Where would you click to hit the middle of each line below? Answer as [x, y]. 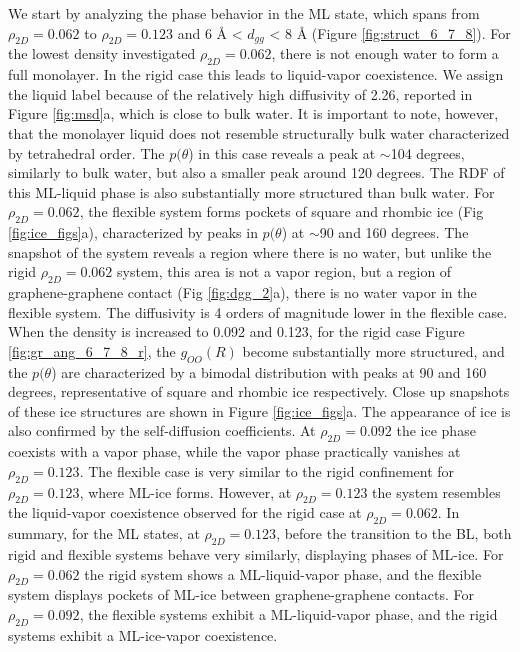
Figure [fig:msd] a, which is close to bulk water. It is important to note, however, [253, 113]
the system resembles [436, 491]
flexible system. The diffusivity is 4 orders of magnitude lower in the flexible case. [258, 311]
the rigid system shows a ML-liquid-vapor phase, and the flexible [283, 573]
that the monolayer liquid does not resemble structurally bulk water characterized [259, 132]
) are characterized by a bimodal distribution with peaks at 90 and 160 [269, 371]
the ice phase [436, 430]
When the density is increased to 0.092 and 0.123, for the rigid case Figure [236, 331]
